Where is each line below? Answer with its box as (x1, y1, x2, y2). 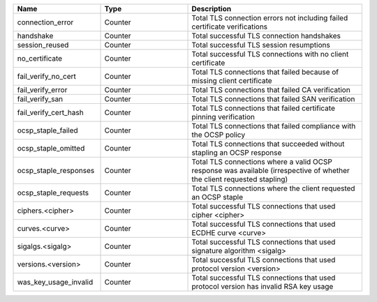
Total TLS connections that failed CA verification (191, 85, 350, 94)
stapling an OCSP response (191, 148, 282, 157)
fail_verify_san (17, 94, 64, 104)
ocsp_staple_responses (17, 166, 95, 175)
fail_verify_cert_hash (17, 108, 84, 117)
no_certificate (17, 54, 63, 63)
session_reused (17, 40, 69, 50)
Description (191, 4, 232, 13)
